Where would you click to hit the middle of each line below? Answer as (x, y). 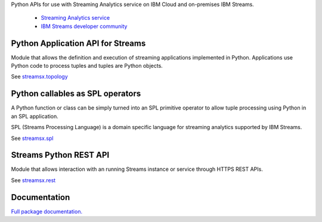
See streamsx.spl (32, 138)
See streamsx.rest (33, 180)
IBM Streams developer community (84, 26)
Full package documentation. (47, 211)
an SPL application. (35, 116)
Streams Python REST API (60, 155)
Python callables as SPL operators (76, 94)
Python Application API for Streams (78, 43)
